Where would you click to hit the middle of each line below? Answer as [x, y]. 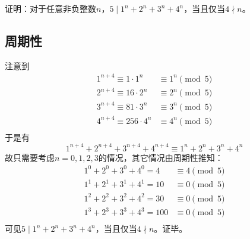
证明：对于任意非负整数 [50, 8]
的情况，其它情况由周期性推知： [161, 157]
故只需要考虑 [30, 157]
